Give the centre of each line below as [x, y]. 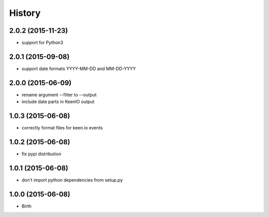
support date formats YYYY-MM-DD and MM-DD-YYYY [79, 68]
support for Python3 [42, 43]
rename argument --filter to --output [59, 95]
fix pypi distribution [42, 154]
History [25, 13]
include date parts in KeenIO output [58, 102]
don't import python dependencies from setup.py [72, 180]
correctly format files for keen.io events [62, 128]
